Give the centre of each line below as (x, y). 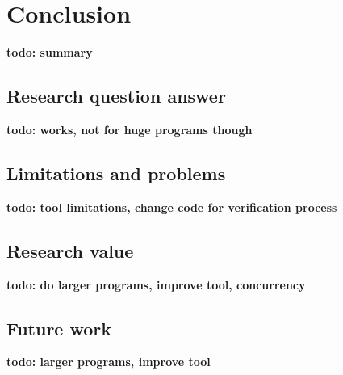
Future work (59, 328)
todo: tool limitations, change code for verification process (172, 206)
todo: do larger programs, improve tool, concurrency (156, 284)
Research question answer (116, 96)
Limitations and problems (116, 173)
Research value (70, 250)
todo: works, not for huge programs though (130, 129)
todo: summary (50, 52)
